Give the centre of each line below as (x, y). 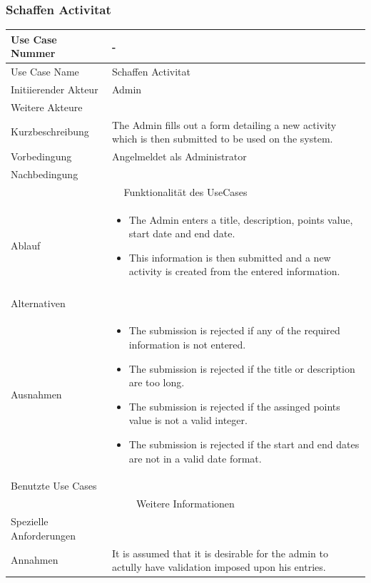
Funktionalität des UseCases (185, 191)
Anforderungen (44, 535)
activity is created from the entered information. (234, 271)
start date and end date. (182, 233)
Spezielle (30, 521)
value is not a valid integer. (188, 420)
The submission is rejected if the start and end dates (244, 444)
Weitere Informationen (185, 504)
